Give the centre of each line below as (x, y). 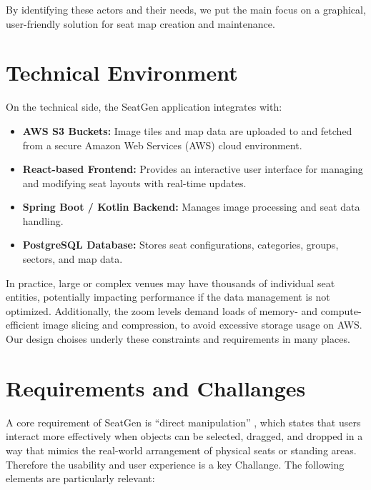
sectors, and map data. (73, 259)
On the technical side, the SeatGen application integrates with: (144, 107)
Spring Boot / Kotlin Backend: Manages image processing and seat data (191, 207)
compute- (341, 310)
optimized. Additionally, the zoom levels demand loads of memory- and (162, 310)
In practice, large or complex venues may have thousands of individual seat (170, 282)
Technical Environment (122, 72)
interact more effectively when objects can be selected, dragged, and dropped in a (184, 436)
